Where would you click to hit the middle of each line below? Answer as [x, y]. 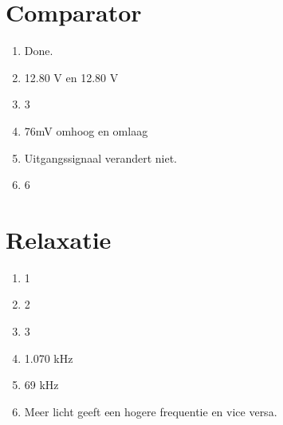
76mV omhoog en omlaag [86, 130]
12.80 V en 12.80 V [71, 77]
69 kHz [41, 385]
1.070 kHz [49, 358]
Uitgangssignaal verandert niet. [100, 157]
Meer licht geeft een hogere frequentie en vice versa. [151, 411]
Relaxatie [59, 239]
